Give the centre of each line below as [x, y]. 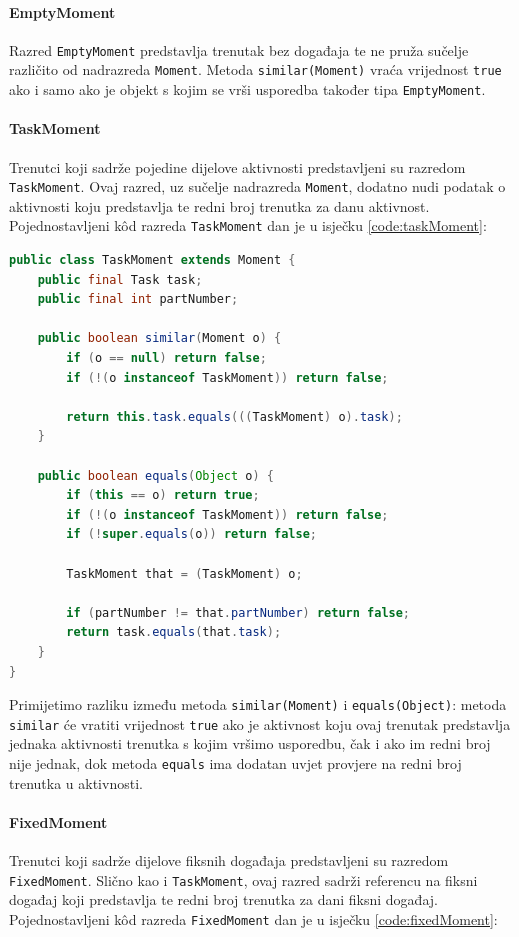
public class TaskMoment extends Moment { [152, 260]
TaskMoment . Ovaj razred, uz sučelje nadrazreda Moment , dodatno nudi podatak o [257, 186]
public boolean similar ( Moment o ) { [159, 338]
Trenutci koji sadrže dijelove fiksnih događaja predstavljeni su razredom [229, 860]
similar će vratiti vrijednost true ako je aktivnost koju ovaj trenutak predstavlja [260, 723]
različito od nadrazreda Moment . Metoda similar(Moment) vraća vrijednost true [255, 69]
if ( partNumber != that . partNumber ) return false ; [238, 612]
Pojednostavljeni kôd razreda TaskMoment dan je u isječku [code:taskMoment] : [248, 225]
